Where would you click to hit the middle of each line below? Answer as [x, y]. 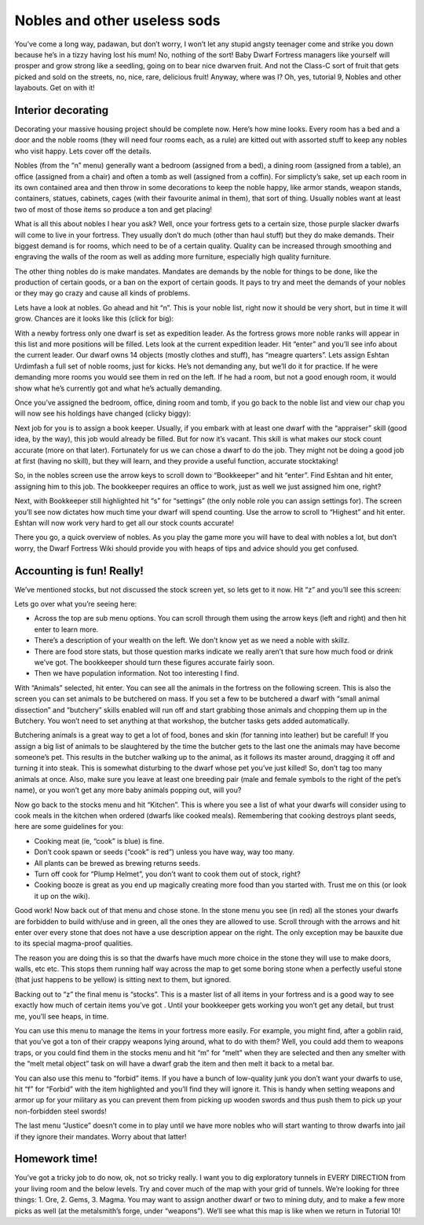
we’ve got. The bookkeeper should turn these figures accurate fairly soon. [154, 662]
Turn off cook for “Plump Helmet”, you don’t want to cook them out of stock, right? [168, 874]
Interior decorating [62, 110]
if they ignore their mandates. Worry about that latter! [101, 1136]
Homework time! [56, 1159]
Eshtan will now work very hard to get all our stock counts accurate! [124, 523]
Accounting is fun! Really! [79, 571]
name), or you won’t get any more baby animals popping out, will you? [128, 790]
